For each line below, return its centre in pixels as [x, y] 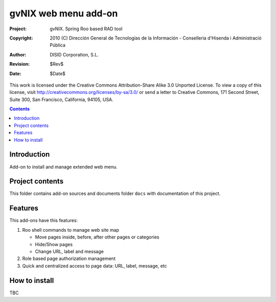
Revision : [20, 64]
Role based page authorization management [69, 258]
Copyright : [21, 38]
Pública [58, 45]
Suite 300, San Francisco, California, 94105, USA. [61, 99]
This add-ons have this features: [44, 220]
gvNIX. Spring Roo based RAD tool [86, 29]
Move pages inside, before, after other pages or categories [97, 237]
